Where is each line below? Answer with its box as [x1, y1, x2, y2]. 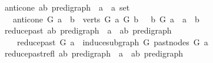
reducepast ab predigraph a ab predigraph [4, 24, 172, 37]
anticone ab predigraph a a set [4, 1, 130, 13]
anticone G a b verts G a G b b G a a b [12, 12, 199, 25]
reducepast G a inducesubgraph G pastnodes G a [16, 35, 208, 48]
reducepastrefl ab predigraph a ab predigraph [4, 47, 183, 59]
